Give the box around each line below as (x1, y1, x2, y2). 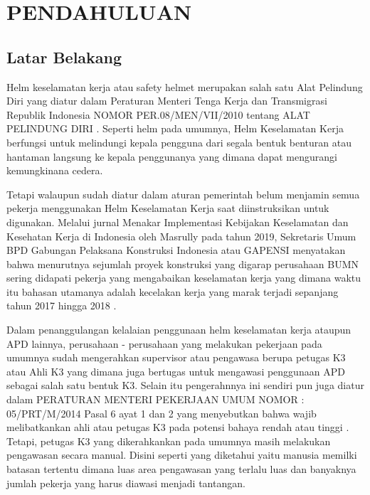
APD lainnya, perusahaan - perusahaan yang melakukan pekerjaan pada (6, 336, 322, 351)
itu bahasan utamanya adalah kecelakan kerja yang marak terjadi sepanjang (6, 284, 339, 299)
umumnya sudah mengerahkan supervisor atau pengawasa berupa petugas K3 (6, 350, 346, 365)
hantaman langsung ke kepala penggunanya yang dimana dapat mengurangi (6, 149, 337, 164)
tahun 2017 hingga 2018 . (6, 298, 117, 313)
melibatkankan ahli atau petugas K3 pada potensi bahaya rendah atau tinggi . (6, 420, 349, 435)
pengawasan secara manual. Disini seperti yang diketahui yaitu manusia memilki (6, 447, 357, 462)
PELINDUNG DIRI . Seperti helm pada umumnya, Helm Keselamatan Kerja (6, 121, 344, 136)
